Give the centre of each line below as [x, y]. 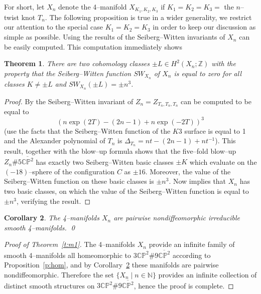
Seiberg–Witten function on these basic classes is [79, 181]
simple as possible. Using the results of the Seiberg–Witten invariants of [115, 37]
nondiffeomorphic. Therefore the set [59, 274]
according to [191, 255]
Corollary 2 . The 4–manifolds [52, 218]
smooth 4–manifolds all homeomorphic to [68, 255]
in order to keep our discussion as [204, 27]
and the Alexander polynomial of [55, 140]
